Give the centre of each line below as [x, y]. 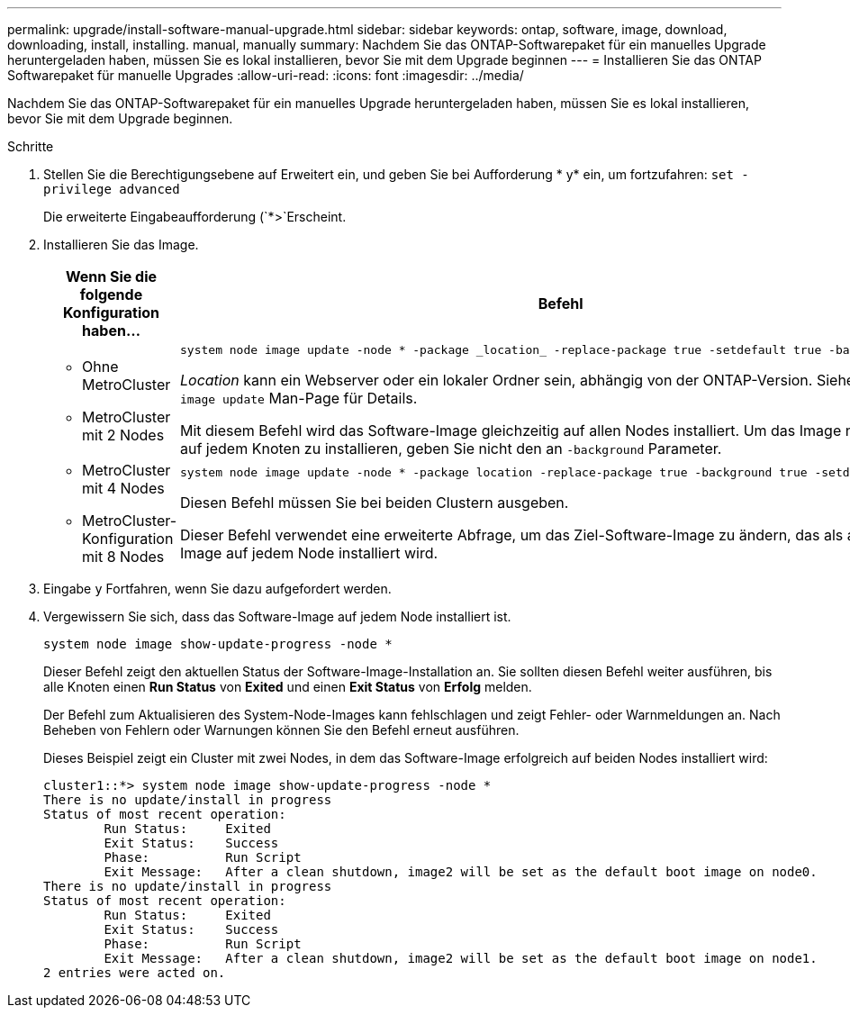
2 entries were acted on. [135, 973]
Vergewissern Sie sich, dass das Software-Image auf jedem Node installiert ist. [277, 616]
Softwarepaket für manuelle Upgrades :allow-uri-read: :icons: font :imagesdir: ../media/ [266, 75]
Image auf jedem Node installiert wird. [309, 553]
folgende [111, 295]
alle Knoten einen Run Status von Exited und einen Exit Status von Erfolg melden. [288, 687]
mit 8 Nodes [123, 557]
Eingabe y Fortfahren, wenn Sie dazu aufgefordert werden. [217, 589]
